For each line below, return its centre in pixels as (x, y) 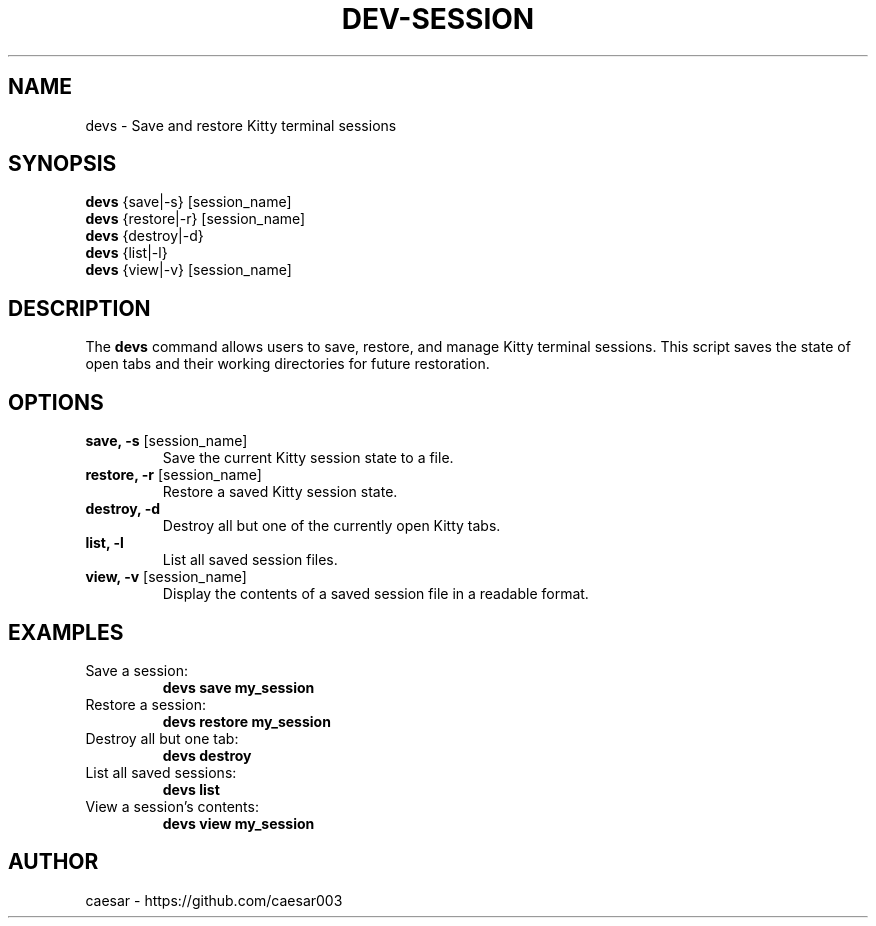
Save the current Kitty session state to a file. (308, 458)
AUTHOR (53, 862)
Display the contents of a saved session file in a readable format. (375, 594)
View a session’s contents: (172, 806)
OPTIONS (56, 402)
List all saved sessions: (161, 772)
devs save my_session (238, 687)
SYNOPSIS (62, 164)
